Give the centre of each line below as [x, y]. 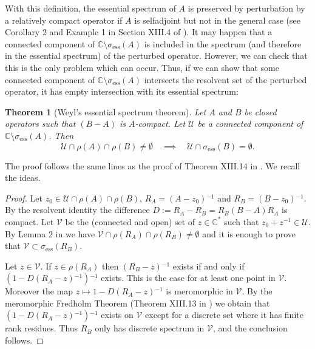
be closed [260, 111]
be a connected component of [250, 124]
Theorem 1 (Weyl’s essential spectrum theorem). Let [106, 111]
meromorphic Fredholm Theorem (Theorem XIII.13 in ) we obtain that [137, 303]
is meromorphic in [199, 291]
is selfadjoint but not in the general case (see [217, 20]
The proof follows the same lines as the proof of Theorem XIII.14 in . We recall [153, 165]
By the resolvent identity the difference [77, 210]
